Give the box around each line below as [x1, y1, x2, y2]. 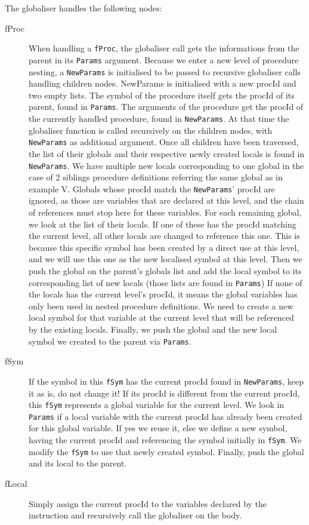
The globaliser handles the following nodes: [5, 2, 162, 14]
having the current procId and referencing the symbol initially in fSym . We [29, 434, 302, 446]
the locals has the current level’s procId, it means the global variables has [29, 288, 298, 300]
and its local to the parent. [29, 457, 127, 469]
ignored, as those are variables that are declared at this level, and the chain [29, 194, 304, 207]
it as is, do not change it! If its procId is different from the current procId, [29, 386, 300, 399]
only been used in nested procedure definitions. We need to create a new [29, 299, 293, 312]
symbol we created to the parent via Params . [29, 334, 191, 347]
